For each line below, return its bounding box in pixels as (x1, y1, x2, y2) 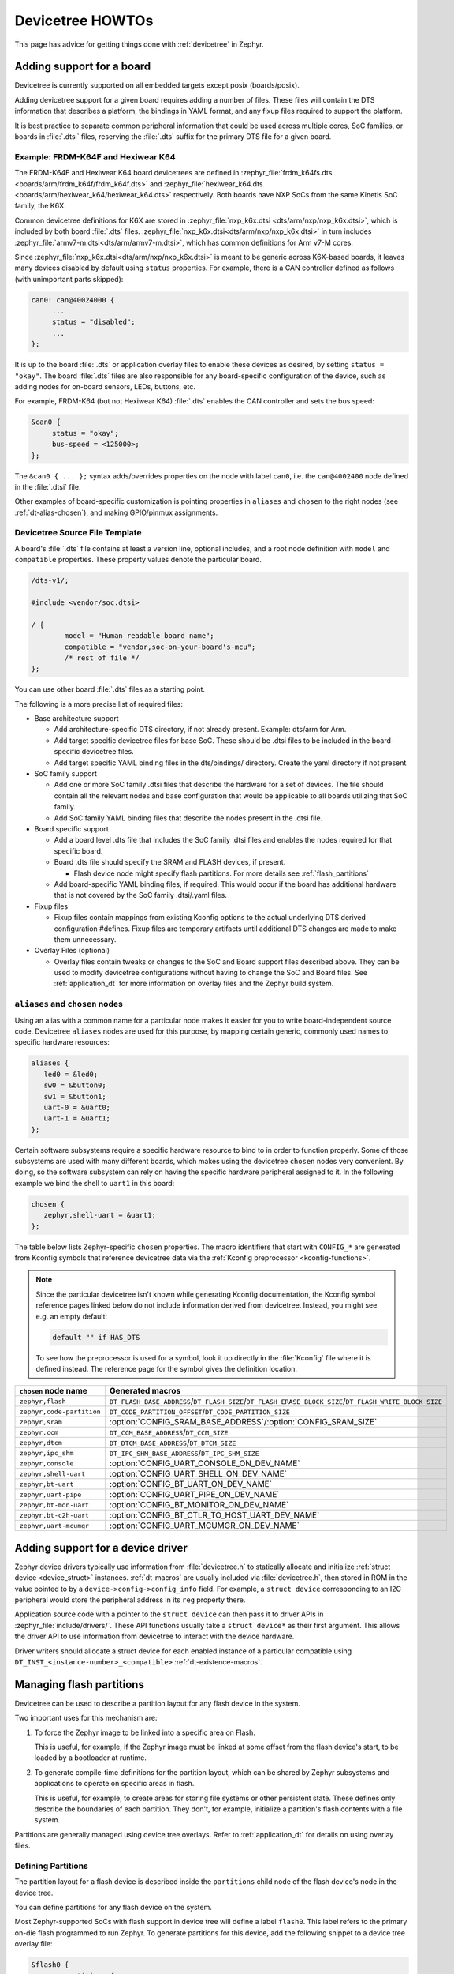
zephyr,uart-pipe (19, 1490, 82, 1499)
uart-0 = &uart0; (43, 1102, 110, 1112)
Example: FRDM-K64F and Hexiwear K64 (14, 151, 177, 162)
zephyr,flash (19, 1397, 66, 1405)
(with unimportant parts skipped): (14, 274, 124, 283)
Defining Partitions (14, 1860, 88, 1871)
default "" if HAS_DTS (52, 1333, 140, 1342)
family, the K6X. (14, 201, 66, 211)
